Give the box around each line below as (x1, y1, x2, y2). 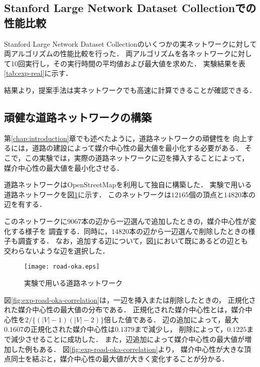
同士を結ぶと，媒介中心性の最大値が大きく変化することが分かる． (11, 353, 229, 364)
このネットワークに (4, 215, 67, 226)
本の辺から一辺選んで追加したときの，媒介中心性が (81, 215, 249, 226)
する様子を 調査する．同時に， (11, 225, 111, 236)
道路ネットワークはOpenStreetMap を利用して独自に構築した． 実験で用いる (4, 179, 252, 190)
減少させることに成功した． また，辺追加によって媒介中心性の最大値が (11, 333, 245, 344)
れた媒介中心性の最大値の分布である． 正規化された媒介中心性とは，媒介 (4, 304, 245, 315)
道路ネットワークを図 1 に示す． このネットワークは (4, 189, 172, 199)
